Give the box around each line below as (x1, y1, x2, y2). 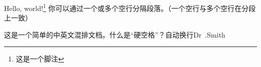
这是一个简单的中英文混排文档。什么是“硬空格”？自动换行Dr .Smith (4, 29, 225, 39)
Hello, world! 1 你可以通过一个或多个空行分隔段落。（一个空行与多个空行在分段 (4, 1, 256, 13)
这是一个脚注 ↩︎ (16, 53, 64, 64)
